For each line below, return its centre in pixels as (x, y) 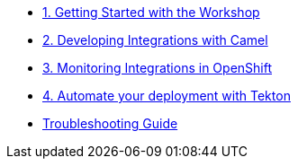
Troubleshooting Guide (110, 123)
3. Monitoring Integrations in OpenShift (158, 68)
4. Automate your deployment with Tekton (167, 96)
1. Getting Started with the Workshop (151, 12)
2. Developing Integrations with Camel (155, 40)
